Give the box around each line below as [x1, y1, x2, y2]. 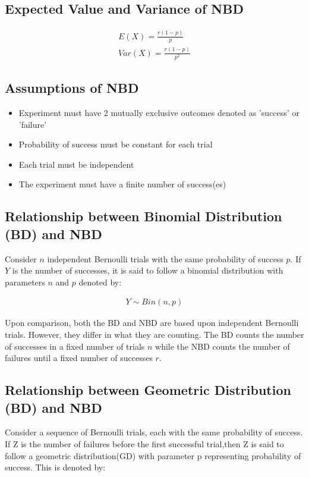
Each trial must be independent [18, 158, 134, 170]
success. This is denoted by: [5, 461, 106, 473]
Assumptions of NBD [5, 79, 139, 97]
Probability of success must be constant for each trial [18, 138, 213, 150]
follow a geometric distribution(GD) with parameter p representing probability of [5, 449, 301, 462]
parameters [5, 275, 45, 288]
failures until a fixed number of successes [5, 352, 153, 364]
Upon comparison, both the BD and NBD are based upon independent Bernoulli [5, 316, 299, 329]
